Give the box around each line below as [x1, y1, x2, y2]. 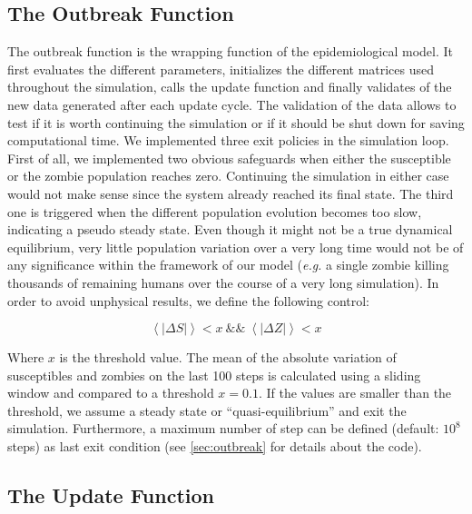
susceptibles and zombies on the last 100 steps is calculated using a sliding [7, 365, 421, 384]
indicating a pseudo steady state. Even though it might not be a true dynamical [7, 220, 453, 239]
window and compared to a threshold [7, 383, 214, 402]
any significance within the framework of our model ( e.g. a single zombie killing [7, 255, 449, 274]
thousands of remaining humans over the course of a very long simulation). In [7, 272, 439, 292]
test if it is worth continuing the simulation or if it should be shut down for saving [7, 113, 465, 132]
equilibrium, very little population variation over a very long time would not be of [7, 237, 464, 256]
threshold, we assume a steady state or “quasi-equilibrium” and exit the [7, 400, 407, 420]
